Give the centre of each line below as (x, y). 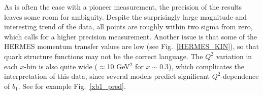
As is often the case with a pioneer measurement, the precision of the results (123, 7)
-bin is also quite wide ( (61, 66)
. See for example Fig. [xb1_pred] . (72, 86)
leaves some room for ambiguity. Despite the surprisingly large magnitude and (125, 16)
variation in (234, 56)
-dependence (240, 76)
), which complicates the (207, 66)
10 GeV (118, 66)
